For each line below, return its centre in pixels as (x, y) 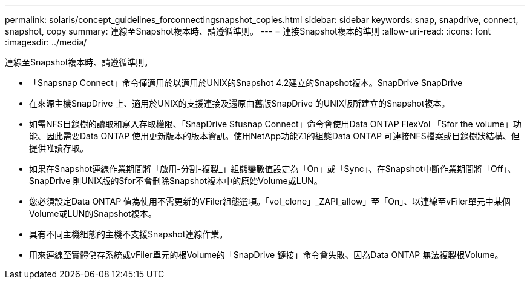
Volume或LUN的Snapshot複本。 (93, 213)
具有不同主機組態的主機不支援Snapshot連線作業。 (129, 234)
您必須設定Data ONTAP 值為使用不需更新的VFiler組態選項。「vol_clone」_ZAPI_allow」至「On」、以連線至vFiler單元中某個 (270, 201)
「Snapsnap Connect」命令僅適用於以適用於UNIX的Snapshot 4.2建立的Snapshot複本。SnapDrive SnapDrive (246, 83)
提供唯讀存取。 (59, 148)
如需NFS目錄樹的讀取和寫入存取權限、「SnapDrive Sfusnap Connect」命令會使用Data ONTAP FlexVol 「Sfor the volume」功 (275, 124)
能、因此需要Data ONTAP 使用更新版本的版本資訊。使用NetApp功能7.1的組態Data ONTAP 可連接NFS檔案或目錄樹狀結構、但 (274, 136)
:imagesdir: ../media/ (46, 42)
